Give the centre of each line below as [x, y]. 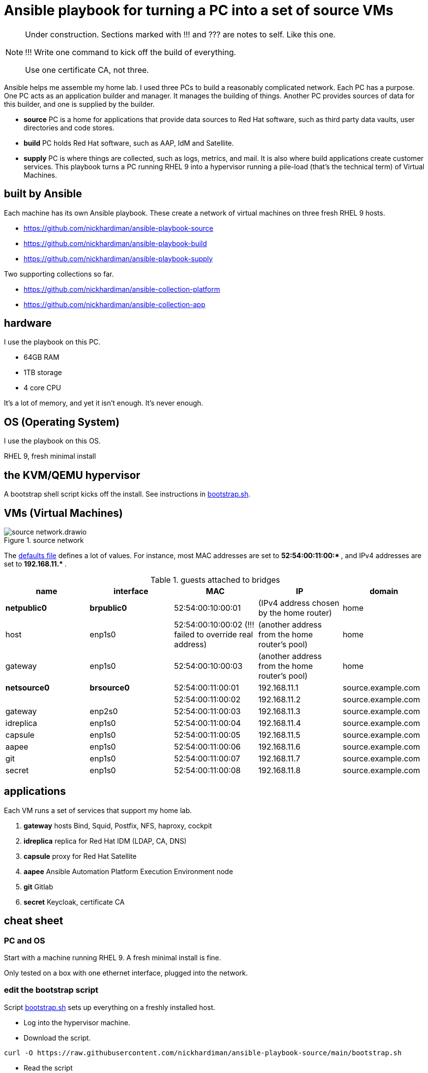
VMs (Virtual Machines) [63, 513]
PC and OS [25, 940]
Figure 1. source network [44, 540]
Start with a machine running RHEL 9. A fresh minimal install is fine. [113, 958]
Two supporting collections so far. [59, 274]
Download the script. [57, 1038]
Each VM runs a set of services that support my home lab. [98, 810]
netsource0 [28, 687]
